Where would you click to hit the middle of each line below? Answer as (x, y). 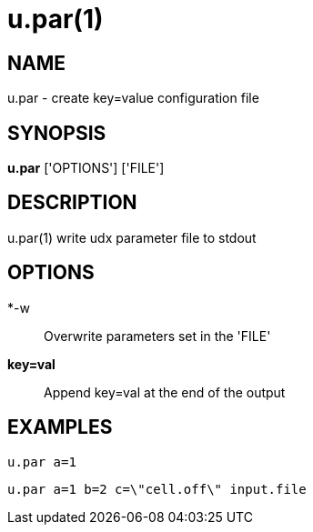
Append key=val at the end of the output (165, 392)
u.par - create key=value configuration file (133, 98)
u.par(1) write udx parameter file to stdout (132, 237)
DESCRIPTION (72, 203)
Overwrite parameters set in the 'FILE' (157, 336)
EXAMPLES (60, 427)
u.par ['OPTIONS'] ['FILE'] (86, 168)
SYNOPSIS (57, 133)
